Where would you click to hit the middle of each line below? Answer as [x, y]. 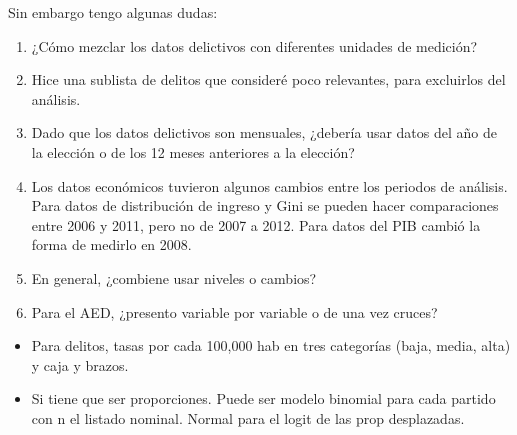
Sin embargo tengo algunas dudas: [113, 12]
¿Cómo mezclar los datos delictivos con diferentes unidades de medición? [254, 45]
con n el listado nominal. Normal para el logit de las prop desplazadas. [248, 417]
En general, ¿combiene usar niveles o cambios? [174, 277]
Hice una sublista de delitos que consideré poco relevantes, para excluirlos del [268, 79]
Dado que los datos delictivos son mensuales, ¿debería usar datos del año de [264, 132]
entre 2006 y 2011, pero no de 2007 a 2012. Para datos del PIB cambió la [256, 224]
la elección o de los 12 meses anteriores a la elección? [193, 151]
